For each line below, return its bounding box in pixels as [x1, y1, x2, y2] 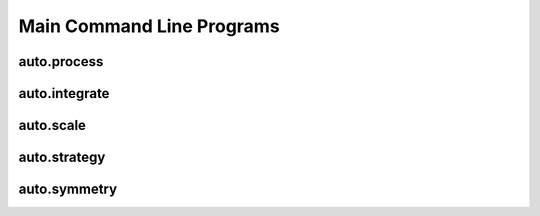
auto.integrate [18, 85, 110, 102]
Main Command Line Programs [18, 15, 280, 37]
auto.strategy [18, 149, 106, 166]
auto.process [18, 53, 104, 70]
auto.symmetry [18, 181, 118, 198]
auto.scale [18, 117, 87, 134]
